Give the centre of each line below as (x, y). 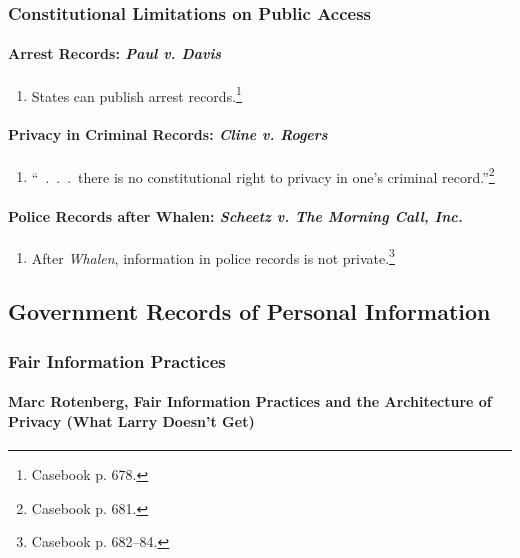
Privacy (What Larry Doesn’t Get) (131, 420)
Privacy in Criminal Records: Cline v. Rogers (168, 134)
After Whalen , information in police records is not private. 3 (213, 256)
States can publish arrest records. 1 (136, 94)
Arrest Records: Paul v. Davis (115, 53)
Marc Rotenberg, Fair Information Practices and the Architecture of (250, 401)
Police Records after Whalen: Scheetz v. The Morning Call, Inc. (235, 215)
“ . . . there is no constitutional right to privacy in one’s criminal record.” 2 (263, 175)
